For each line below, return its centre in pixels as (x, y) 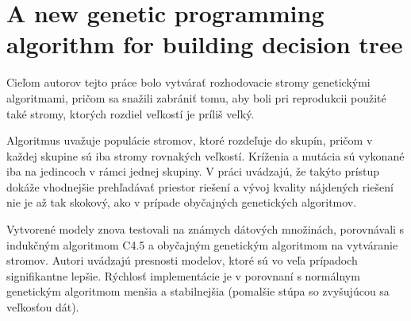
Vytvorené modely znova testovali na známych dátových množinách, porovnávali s (205, 229)
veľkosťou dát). (43, 307)
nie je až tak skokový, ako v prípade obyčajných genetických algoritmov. (182, 202)
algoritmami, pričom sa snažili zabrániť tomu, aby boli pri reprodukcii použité (196, 97)
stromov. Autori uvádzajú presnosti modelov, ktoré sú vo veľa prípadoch (182, 260)
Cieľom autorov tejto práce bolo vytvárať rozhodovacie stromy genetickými (188, 82)
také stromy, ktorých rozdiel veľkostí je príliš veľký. (131, 113)
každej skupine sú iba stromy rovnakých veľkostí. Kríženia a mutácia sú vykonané (205, 155)
